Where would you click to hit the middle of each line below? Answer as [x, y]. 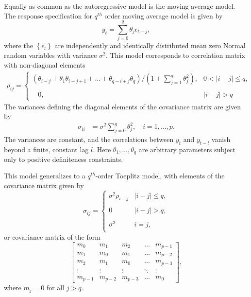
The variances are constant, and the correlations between [89, 139]
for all [55, 288]
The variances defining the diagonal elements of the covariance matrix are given [122, 106]
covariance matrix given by [44, 185]
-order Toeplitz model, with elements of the [160, 176]
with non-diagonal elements [45, 64]
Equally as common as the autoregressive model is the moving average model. [120, 6]
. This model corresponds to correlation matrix [175, 55]
